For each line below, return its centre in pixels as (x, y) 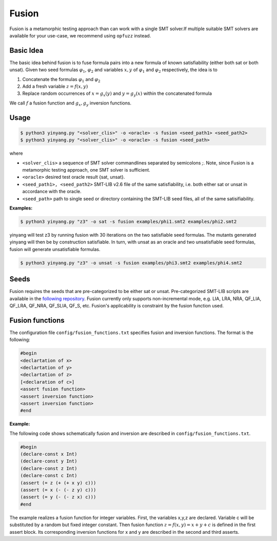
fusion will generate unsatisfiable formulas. (55, 249)
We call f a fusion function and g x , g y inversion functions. (71, 103)
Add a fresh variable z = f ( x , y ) (55, 87)
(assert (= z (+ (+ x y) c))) (58, 483)
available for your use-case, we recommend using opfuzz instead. (80, 35)
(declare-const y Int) (49, 461)
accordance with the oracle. (52, 192)
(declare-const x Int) (49, 454)
